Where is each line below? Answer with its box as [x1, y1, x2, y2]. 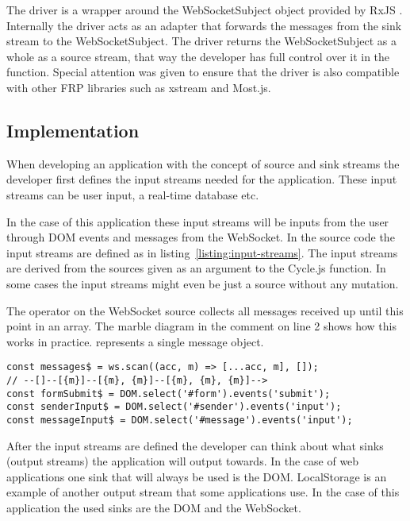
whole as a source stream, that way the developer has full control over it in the [6, 48, 390, 64]
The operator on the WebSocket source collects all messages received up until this [6, 302, 404, 318]
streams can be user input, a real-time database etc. [6, 186, 259, 203]
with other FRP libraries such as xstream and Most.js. [6, 79, 271, 95]
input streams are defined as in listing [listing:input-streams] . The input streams [6, 244, 398, 260]
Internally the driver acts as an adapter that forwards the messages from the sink [6, 17, 402, 33]
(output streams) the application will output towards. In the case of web [6, 453, 359, 469]
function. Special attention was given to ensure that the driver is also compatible [6, 64, 400, 80]
